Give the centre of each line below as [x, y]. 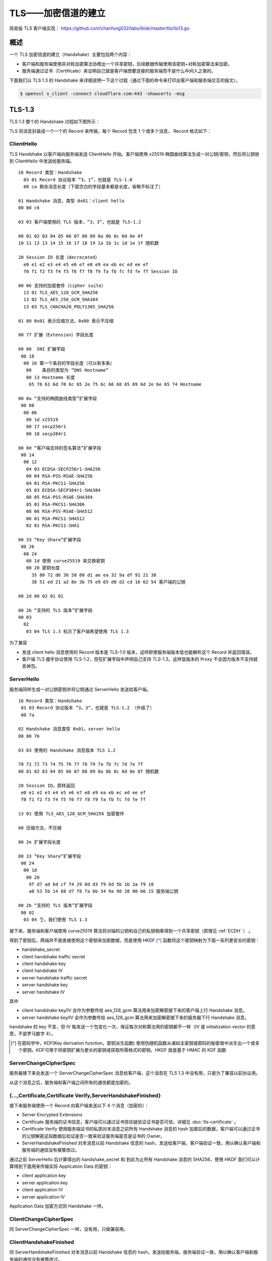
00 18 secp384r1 [46, 434]
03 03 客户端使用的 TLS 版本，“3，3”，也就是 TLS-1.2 [80, 222]
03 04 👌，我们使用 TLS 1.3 [55, 920]
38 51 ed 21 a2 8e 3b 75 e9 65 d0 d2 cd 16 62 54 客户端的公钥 [109, 582]
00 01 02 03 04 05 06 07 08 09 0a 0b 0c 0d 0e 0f [81, 236]
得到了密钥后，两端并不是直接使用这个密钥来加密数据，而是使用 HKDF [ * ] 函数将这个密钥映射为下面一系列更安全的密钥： [135, 940]
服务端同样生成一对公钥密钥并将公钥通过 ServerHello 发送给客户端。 [80, 689]
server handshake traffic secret [55, 978]
